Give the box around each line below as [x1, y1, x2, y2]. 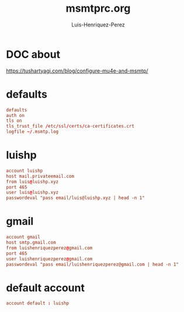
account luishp [6, 167, 43, 174]
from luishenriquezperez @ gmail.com [6, 245, 93, 251]
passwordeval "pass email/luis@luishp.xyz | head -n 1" [6, 195, 145, 201]
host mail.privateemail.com [6, 173, 75, 179]
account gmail [6, 234, 41, 240]
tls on [6, 118, 22, 124]
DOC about [6, 47, 60, 61]
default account [6, 281, 85, 294]
